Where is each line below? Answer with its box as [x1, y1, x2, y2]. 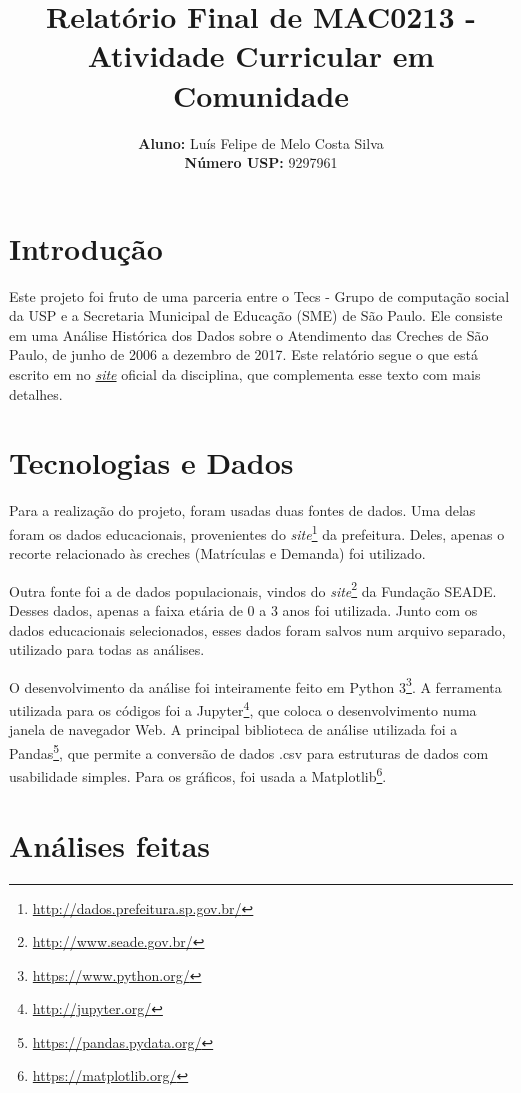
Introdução [9, 227, 163, 268]
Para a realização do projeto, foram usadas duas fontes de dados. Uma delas [9, 500, 476, 521]
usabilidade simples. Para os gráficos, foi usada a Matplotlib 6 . [9, 763, 387, 786]
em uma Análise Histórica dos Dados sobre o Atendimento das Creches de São [9, 324, 489, 345]
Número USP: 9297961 [184, 152, 338, 173]
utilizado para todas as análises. [9, 639, 205, 660]
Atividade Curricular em [87, 35, 435, 76]
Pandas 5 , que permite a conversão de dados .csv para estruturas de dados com [9, 739, 489, 763]
